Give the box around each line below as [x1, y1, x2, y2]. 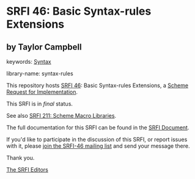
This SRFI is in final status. [6, 100, 73, 107]
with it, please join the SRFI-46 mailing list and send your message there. [6, 142, 190, 150]
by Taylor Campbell [6, 42, 82, 52]
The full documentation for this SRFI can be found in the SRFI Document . [6, 124, 189, 131]
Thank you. [6, 154, 35, 161]
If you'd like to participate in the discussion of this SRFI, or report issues [6, 136, 188, 143]
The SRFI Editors [6, 166, 49, 173]
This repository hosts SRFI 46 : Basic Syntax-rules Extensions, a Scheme [6, 82, 188, 89]
